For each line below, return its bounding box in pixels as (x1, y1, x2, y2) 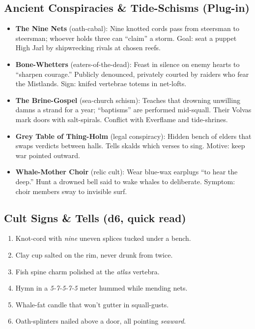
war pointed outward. (15, 150, 80, 160)
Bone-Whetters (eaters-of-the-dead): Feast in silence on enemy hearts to (15, 59, 240, 69)
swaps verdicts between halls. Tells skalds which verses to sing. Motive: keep (15, 140, 245, 151)
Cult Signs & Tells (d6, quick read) (4, 210, 186, 225)
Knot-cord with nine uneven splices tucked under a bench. (15, 233, 191, 243)
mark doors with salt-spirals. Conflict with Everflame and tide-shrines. (15, 114, 228, 124)
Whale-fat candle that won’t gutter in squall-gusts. (15, 299, 169, 309)
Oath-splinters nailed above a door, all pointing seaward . (15, 316, 186, 326)
